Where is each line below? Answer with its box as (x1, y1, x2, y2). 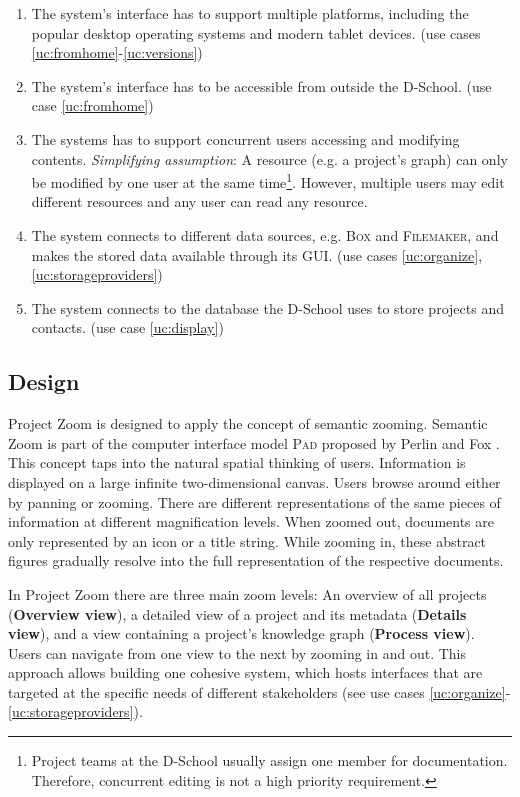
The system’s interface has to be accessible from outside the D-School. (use (31, 75, 492, 96)
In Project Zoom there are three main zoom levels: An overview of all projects (8, 583, 487, 604)
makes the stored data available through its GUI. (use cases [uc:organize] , (31, 244, 483, 265)
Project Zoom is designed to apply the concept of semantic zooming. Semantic (8, 413, 488, 434)
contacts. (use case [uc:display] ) (31, 317, 224, 338)
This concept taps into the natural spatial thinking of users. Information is (8, 452, 466, 473)
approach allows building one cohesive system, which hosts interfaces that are (8, 662, 483, 683)
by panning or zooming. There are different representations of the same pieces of (8, 491, 501, 512)
